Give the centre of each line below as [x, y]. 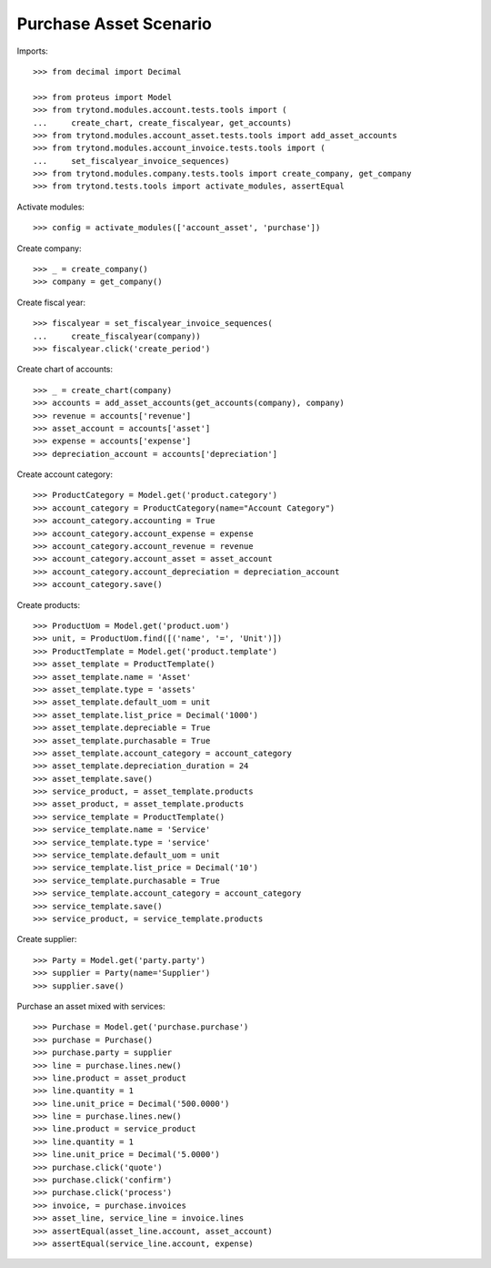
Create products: [49, 604]
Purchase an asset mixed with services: [91, 1006]
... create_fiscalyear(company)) [117, 336]
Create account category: [65, 474]
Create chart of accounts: [65, 370]
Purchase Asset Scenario [115, 24]
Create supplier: [47, 939]
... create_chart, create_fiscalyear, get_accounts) [163, 122]
